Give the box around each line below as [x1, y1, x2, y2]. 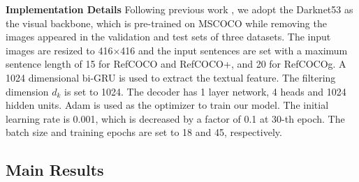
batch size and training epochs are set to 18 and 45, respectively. [6, 125, 282, 139]
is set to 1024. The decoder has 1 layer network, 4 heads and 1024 [64, 84, 346, 98]
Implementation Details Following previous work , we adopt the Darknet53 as [6, 2, 353, 16]
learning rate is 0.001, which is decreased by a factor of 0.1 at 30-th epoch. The [6, 111, 345, 126]
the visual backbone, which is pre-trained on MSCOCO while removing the [6, 15, 327, 30]
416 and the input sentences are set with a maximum [120, 43, 348, 57]
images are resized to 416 [6, 43, 113, 57]
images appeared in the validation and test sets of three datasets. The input [6, 29, 331, 44]
